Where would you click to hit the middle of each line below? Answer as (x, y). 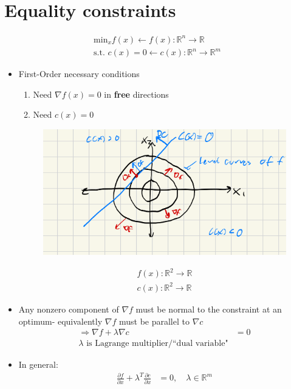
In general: (38, 364)
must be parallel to (154, 321)
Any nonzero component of (69, 309)
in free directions (136, 94)
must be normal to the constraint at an (209, 309)
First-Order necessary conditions (79, 74)
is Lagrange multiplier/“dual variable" (157, 344)
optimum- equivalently (60, 321)
